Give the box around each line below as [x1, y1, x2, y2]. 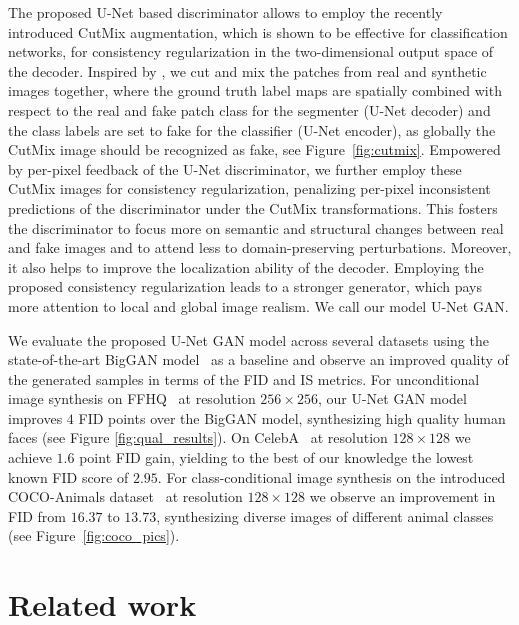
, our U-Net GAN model [317, 388, 467, 409]
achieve [8, 447, 52, 468]
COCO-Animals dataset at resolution [8, 486, 243, 507]
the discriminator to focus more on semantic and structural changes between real [8, 217, 504, 238]
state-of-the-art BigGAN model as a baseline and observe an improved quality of [8, 349, 509, 370]
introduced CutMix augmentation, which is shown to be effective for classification [8, 21, 508, 42]
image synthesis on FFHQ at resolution [8, 388, 256, 409]
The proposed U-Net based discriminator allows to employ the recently [8, 2, 443, 22]
